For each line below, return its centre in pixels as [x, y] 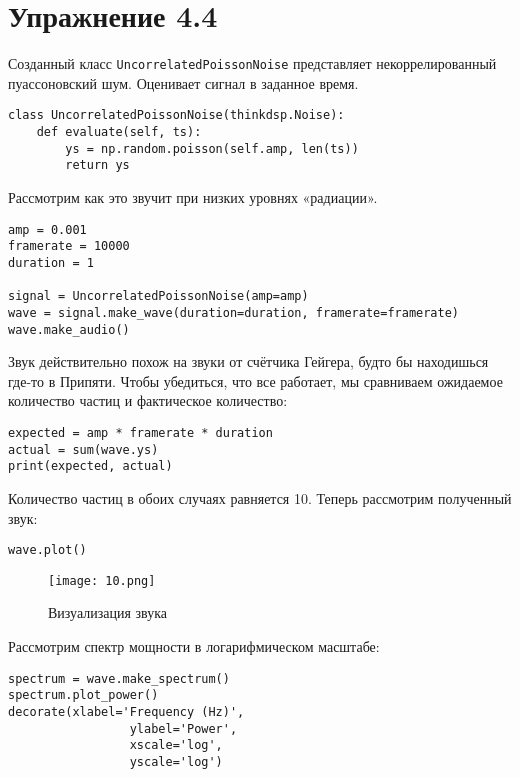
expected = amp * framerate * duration [140, 432]
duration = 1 [51, 262]
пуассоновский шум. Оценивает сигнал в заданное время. [183, 82]
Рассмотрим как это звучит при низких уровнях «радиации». [193, 197]
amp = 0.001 [47, 229]
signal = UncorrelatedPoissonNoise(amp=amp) [158, 296]
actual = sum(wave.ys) [83, 449]
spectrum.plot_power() [83, 695]
